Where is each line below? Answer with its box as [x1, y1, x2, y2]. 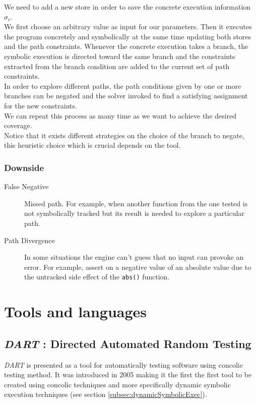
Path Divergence [4, 235, 55, 245]
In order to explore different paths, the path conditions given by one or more [4, 80, 241, 91]
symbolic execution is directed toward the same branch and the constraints [4, 50, 235, 61]
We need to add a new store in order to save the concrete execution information [4, 2, 251, 12]
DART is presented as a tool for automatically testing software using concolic [4, 359, 243, 370]
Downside [4, 161, 44, 174]
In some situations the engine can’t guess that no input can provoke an [24, 252, 244, 262]
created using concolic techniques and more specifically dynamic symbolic [4, 379, 231, 389]
